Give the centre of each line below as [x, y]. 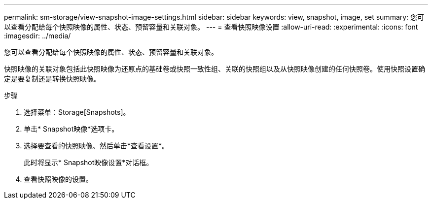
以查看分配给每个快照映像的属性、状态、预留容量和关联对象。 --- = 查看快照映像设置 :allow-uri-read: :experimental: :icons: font [211, 27]
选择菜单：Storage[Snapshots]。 [77, 112]
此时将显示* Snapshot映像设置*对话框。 [89, 162]
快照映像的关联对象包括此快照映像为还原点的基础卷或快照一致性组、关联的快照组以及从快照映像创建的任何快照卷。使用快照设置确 [215, 69]
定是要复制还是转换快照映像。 [52, 79]
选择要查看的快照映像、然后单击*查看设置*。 [96, 146]
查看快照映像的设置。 [58, 179]
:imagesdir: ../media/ [37, 36]
